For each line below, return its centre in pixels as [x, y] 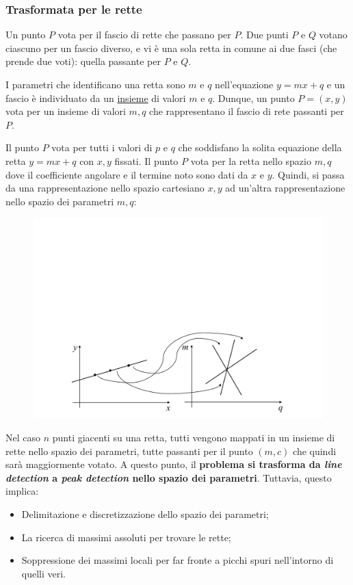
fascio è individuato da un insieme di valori [96, 97]
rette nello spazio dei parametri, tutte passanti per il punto [129, 451]
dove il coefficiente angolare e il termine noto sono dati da [127, 174]
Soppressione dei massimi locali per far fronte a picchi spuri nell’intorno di [178, 560]
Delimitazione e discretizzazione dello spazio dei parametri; [145, 514]
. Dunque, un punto [253, 97]
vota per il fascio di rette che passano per [144, 35]
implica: [22, 491]
